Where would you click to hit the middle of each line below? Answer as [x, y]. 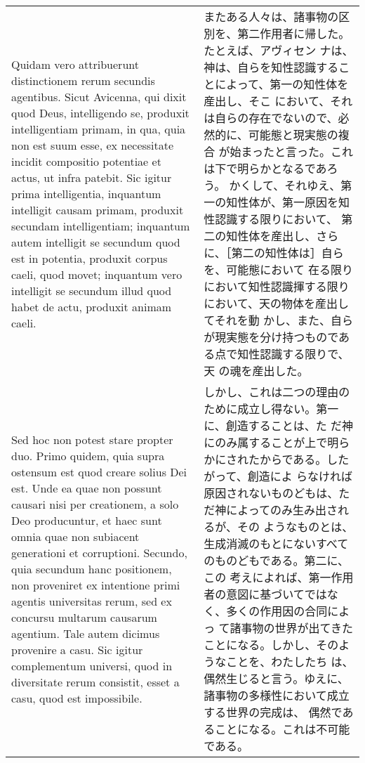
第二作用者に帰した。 [294, 33]
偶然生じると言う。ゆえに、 [276, 678]
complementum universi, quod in [92, 665]
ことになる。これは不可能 [283, 729]
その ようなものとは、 [295, 527]
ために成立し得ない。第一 [271, 409]
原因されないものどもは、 [271, 493]
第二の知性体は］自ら [287, 253]
